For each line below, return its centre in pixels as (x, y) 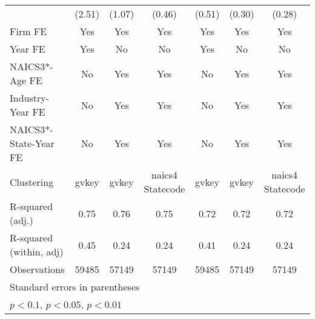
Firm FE (28, 31)
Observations (37, 269)
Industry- (30, 98)
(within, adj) (37, 252)
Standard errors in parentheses (75, 287)
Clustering (32, 182)
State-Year (32, 143)
